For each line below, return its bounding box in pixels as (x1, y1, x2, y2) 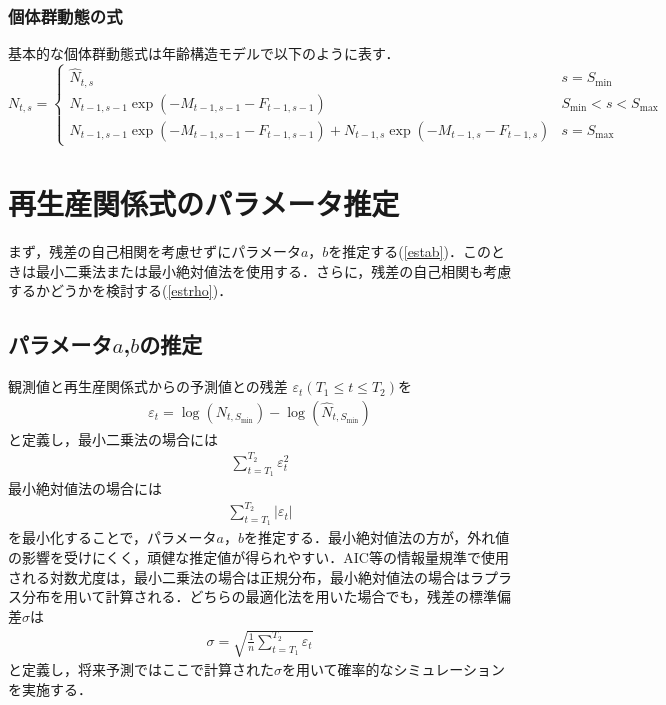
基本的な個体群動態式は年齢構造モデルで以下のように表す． (8, 43, 400, 64)
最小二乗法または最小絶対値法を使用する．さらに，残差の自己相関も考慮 (35, 260, 512, 281)
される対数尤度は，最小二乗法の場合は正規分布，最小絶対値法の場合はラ (8, 566, 484, 587)
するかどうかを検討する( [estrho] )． (8, 280, 233, 301)
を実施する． (8, 678, 92, 699)
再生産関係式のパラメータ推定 (8, 183, 400, 224)
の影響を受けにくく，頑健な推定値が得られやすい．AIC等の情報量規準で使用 (8, 547, 509, 568)
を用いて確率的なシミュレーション (282, 659, 506, 680)
